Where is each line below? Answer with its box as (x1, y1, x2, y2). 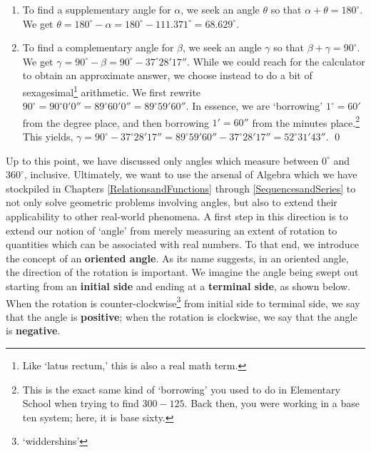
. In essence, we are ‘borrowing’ (185, 98, 323, 113)
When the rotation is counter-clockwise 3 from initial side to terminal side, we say (6, 293, 360, 310)
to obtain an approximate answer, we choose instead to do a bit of (22, 68, 312, 83)
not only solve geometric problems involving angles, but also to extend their (6, 195, 337, 210)
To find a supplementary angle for (22, 2, 171, 16)
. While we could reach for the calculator (187, 53, 365, 68)
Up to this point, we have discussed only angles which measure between (6, 153, 319, 168)
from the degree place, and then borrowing (22, 115, 209, 130)
